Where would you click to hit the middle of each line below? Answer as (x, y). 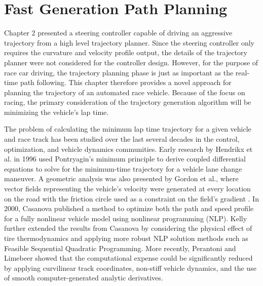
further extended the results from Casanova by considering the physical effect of (128, 228)
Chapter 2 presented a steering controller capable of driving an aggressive (118, 33)
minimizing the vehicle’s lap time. (57, 112)
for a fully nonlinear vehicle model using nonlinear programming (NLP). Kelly (126, 218)
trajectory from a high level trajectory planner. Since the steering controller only (129, 42)
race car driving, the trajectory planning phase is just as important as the (119, 72)
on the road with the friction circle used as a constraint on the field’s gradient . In (131, 198)
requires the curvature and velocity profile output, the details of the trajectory (126, 52)
